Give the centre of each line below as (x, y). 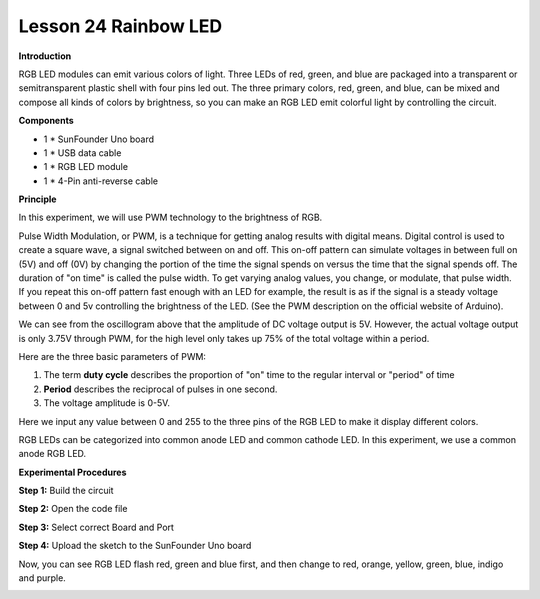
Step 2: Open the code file (73, 509)
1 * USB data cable (82, 152)
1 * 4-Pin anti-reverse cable (101, 181)
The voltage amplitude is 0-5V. (106, 403)
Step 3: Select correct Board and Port (96, 527)
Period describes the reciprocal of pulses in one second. (160, 389)
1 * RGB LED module (86, 167)
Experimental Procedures (72, 472)
